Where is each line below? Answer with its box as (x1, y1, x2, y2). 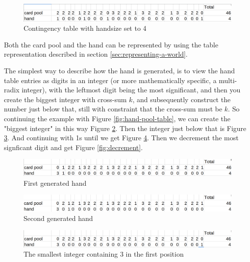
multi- (219, 75, 237, 85)
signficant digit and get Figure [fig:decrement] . (4, 142, 143, 152)
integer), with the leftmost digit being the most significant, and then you (22, 85, 241, 95)
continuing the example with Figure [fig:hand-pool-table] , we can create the (4, 113, 230, 123)
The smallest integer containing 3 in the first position (24, 249, 184, 259)
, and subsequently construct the (132, 94, 231, 104)
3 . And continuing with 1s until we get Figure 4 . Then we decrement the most (4, 132, 239, 143)
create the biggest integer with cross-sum (4, 94, 127, 104)
